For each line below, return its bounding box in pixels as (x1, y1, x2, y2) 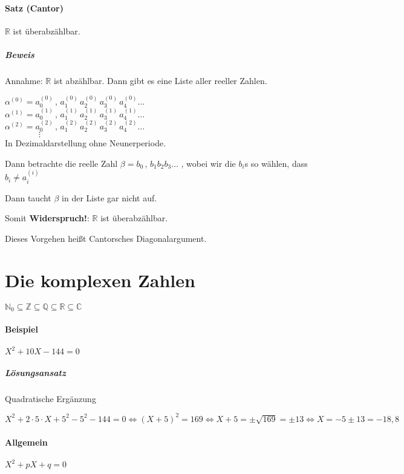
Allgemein (5, 435, 48, 448)
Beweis (5, 48, 34, 60)
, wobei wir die (181, 157, 236, 169)
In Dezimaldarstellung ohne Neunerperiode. (5, 137, 166, 149)
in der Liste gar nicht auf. (62, 191, 157, 204)
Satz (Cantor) (5, 1, 64, 14)
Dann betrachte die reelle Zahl (5, 157, 118, 169)
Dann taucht (5, 191, 51, 204)
